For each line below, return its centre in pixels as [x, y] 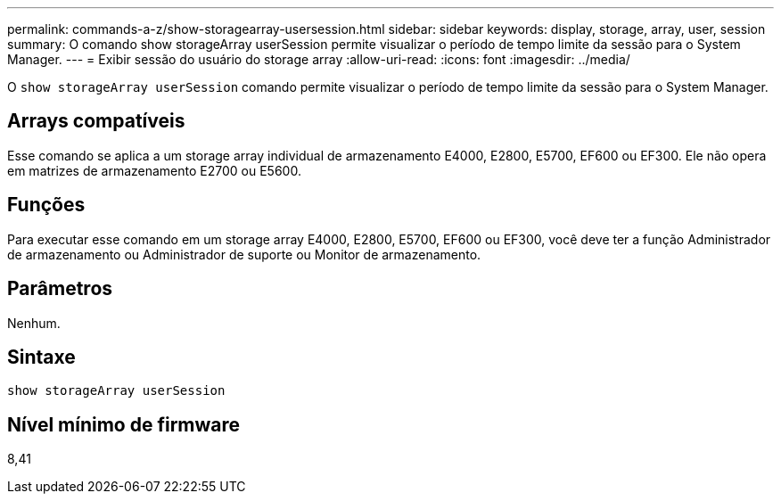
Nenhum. [34, 323]
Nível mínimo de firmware [124, 424]
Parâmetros [60, 289]
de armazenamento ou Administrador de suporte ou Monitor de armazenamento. [244, 254]
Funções [46, 205]
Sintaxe [41, 357]
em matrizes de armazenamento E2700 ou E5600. [154, 170]
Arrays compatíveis [96, 121]
